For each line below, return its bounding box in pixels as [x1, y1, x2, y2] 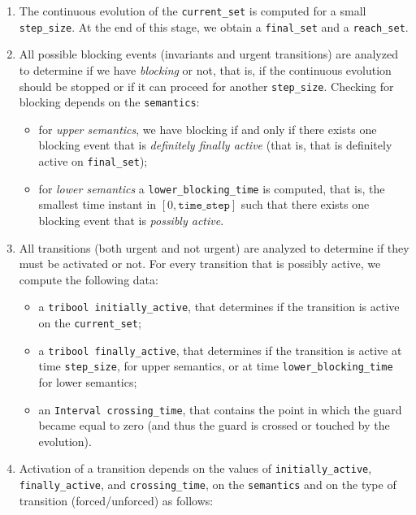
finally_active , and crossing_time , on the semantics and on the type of [19, 476, 396, 492]
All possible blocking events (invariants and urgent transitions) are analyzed [19, 45, 398, 63]
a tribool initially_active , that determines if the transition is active [38, 298, 400, 315]
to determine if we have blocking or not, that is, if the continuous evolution [19, 61, 392, 78]
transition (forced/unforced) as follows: [19, 491, 214, 509]
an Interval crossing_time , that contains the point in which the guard [38, 400, 402, 418]
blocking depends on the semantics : [19, 93, 200, 110]
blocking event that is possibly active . [38, 211, 224, 228]
